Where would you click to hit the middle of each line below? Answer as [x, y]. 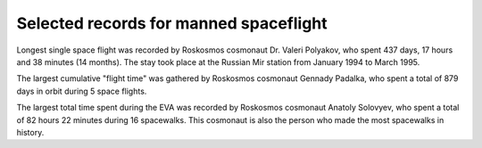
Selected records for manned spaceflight [172, 23]
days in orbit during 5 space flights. [82, 91]
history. [30, 132]
